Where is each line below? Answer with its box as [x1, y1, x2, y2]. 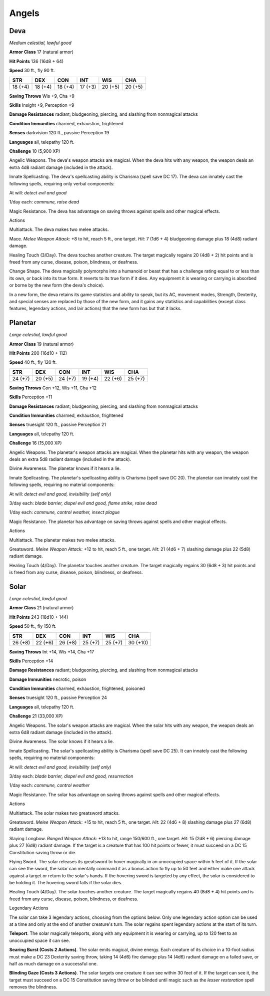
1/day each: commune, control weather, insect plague [9, 509, 120, 516]
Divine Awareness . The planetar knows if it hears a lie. [9, 465, 121, 471]
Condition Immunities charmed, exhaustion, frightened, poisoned [9, 685, 145, 691]
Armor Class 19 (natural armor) [9, 341, 74, 347]
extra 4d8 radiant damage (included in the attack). [9, 164, 113, 170]
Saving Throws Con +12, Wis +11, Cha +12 [9, 385, 97, 391]
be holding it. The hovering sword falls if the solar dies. [9, 880, 122, 886]
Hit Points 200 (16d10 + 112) [9, 350, 67, 356]
